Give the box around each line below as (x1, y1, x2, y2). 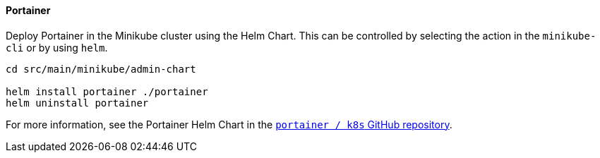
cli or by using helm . (6, 41, 108, 54)
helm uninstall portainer (6, 97, 149, 109)
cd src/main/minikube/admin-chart (6, 63, 196, 75)
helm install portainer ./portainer (6, 85, 208, 97)
